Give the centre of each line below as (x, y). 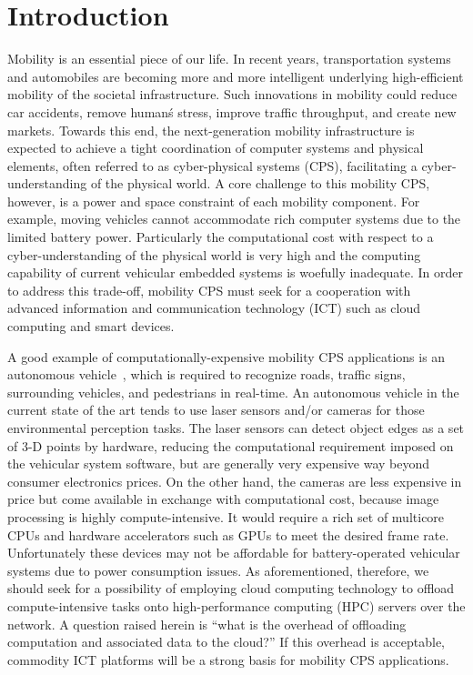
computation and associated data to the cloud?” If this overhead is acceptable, (226, 642)
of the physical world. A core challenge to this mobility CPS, (260, 183)
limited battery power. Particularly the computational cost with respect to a (221, 237)
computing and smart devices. (91, 326)
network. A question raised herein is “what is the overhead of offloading (207, 624)
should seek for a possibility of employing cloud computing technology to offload (231, 588)
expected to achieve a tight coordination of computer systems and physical (216, 148)
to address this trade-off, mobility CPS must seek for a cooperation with (209, 290)
